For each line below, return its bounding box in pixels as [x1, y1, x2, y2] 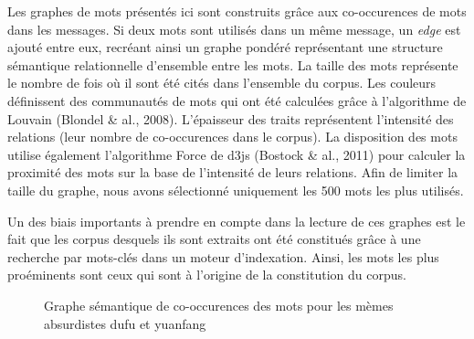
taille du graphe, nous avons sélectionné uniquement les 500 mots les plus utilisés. [7, 180, 464, 199]
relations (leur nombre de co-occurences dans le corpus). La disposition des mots [7, 127, 458, 146]
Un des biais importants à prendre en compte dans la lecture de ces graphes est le [7, 211, 466, 230]
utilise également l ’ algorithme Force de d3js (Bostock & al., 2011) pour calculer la [7, 144, 466, 164]
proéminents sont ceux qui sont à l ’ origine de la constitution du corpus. [7, 265, 406, 284]
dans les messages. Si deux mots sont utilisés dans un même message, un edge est [7, 19, 461, 38]
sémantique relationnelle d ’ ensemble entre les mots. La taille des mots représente [7, 55, 458, 74]
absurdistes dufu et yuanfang [44, 313, 206, 333]
